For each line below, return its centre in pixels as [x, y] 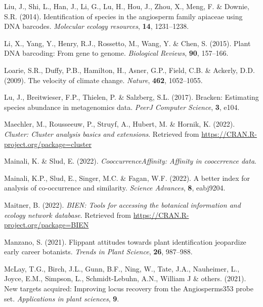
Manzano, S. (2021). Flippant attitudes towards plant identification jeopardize [125, 241]
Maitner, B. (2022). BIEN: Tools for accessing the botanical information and [122, 204]
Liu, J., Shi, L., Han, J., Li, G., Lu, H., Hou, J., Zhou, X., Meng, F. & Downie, [127, 6]
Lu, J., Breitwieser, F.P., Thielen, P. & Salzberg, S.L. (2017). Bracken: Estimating [131, 97]
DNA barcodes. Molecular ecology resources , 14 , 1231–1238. [97, 26]
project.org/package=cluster [48, 144]
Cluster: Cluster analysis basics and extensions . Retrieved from [102, 133]
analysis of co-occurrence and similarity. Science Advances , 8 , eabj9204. [115, 188]
